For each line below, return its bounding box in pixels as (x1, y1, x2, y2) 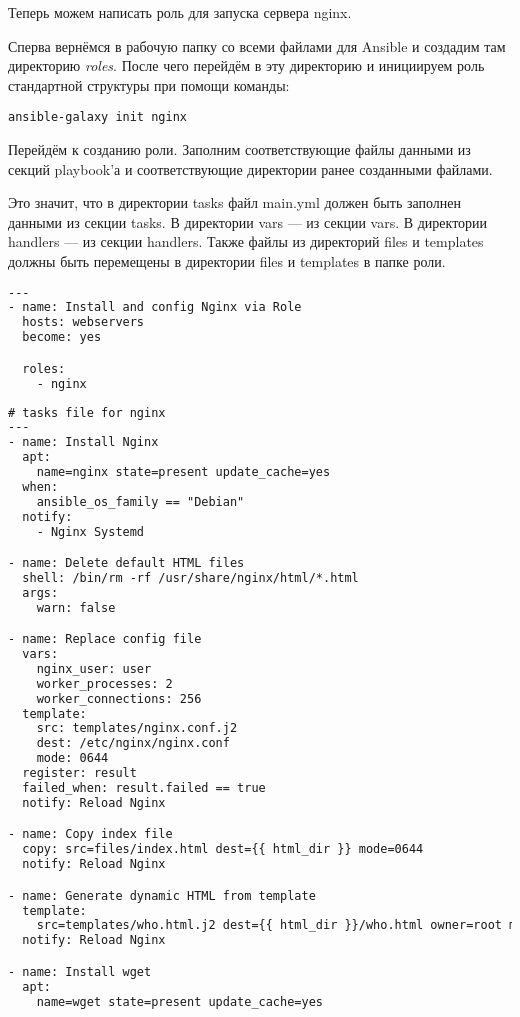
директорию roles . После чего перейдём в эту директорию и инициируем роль (8, 55, 485, 76)
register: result (22, 766, 137, 781)
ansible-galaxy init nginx (8, 110, 187, 125)
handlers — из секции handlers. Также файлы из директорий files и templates (8, 231, 484, 252)
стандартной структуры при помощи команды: (8, 74, 290, 95)
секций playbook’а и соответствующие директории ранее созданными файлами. (8, 158, 493, 179)
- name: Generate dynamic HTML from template (8, 888, 316, 903)
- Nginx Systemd (36, 524, 145, 539)
